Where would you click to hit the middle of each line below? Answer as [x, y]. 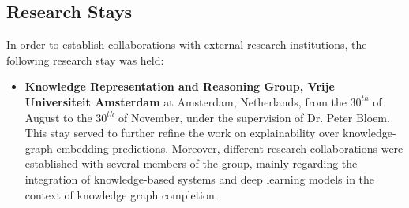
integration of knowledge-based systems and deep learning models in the [200, 178]
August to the [58, 117]
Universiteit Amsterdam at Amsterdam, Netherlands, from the [186, 101]
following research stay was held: [85, 59]
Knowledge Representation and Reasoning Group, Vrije [180, 86]
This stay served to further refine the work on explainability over [182, 133]
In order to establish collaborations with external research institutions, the [187, 45]
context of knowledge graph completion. [121, 194]
